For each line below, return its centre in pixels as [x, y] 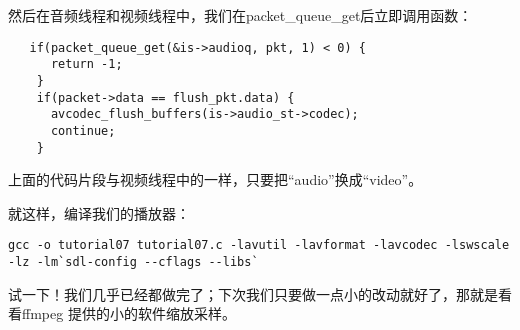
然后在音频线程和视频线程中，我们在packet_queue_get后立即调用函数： [240, 15]
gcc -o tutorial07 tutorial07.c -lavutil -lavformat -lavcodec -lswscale [259, 245]
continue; [83, 130]
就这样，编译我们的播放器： [99, 212]
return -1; [86, 64]
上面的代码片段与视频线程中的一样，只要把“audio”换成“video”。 [215, 179]
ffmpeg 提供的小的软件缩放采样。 [128, 313]
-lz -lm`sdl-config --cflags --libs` [133, 262]
